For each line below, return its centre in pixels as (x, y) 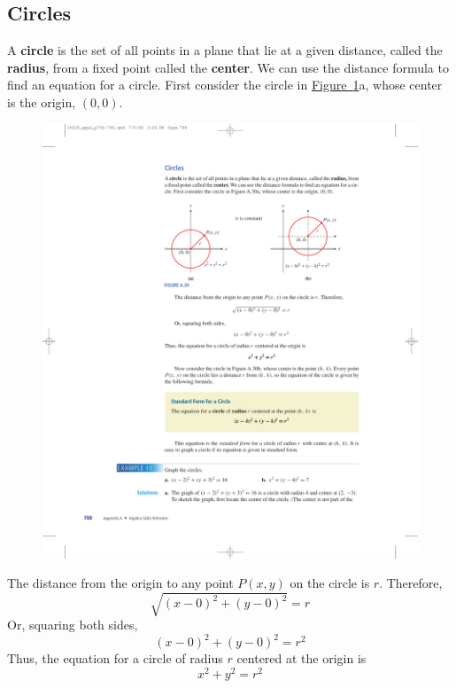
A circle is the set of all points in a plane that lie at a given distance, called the (225, 50)
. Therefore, (411, 583)
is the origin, (42, 102)
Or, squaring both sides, (73, 625)
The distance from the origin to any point (120, 583)
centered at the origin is (301, 658)
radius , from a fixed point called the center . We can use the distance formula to (228, 67)
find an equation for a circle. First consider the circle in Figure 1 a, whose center (225, 85)
